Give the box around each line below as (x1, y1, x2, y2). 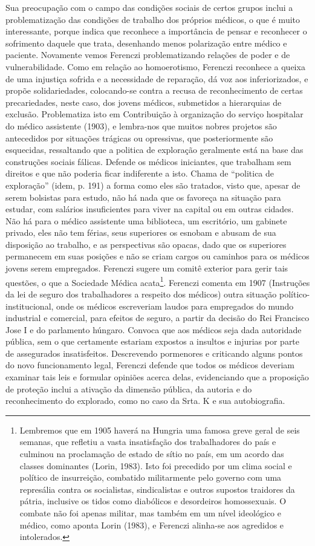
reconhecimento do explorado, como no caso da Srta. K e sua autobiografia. (5, 394, 285, 407)
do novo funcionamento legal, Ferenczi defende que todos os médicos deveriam (5, 359, 295, 371)
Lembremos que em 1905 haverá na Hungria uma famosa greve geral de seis (19, 423, 300, 436)
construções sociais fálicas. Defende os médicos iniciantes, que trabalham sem (5, 155, 291, 167)
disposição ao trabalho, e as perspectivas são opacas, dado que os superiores (5, 238, 287, 250)
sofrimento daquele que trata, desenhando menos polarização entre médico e (5, 36, 287, 49)
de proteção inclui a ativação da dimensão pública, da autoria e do (5, 382, 252, 395)
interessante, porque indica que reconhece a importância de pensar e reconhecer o (5, 25, 307, 37)
